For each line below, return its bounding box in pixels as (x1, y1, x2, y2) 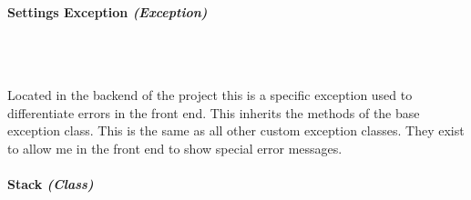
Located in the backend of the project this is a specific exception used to (7, 85, 413, 104)
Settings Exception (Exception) (7, 2, 208, 21)
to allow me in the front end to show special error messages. (7, 138, 343, 157)
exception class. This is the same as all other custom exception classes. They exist (7, 121, 465, 140)
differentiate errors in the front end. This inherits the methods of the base (7, 103, 420, 122)
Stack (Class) (7, 174, 94, 193)
